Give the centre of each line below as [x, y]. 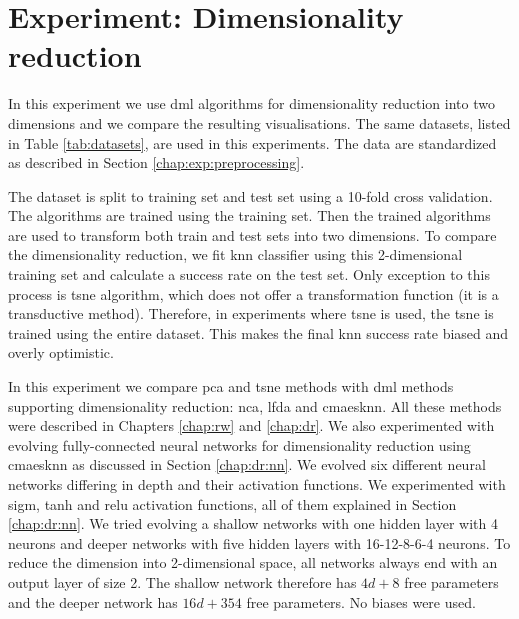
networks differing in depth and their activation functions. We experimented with [257, 484]
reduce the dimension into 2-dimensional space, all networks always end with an [253, 562]
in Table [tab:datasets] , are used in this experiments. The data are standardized [252, 142]
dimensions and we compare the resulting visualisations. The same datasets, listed [259, 122]
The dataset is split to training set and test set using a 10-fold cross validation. [250, 195]
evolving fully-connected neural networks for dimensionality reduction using [239, 444]
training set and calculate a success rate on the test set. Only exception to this [249, 274]
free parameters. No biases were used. [361, 601]
